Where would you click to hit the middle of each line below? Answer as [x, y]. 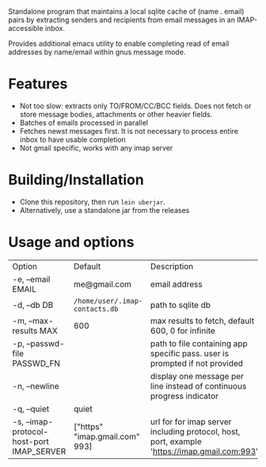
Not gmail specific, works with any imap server [96, 148]
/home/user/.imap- [108, 301]
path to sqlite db [180, 305]
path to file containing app [199, 344]
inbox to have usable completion [73, 139]
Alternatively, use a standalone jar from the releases [104, 210]
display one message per [197, 376]
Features [38, 84]
